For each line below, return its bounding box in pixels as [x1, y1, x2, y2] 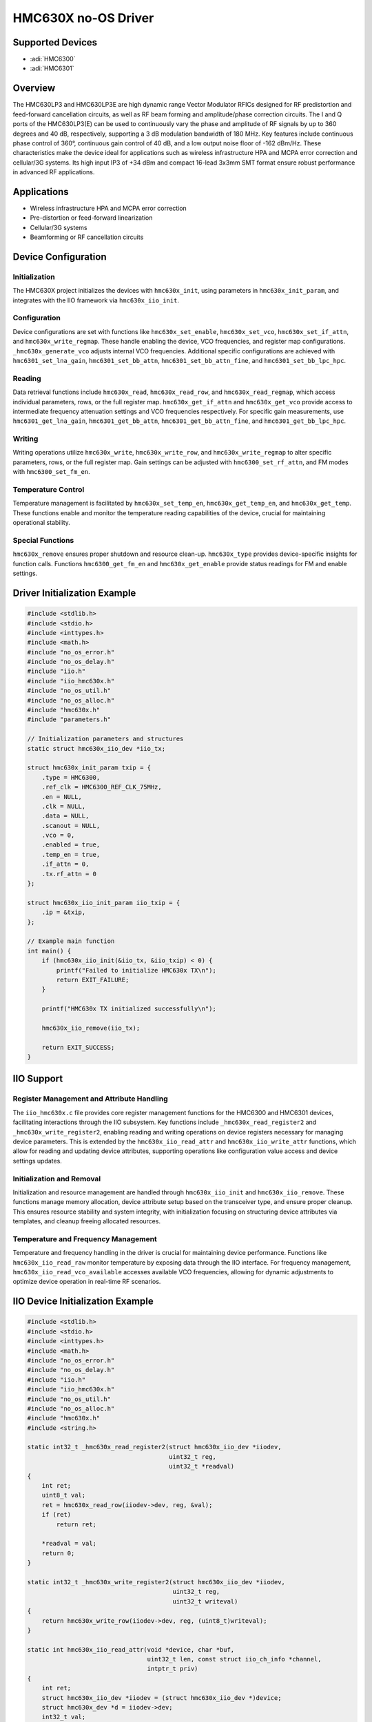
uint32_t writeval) [172, 1597, 238, 1605]
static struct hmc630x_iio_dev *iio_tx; [27, 745, 165, 752]
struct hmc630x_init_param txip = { [27, 764, 152, 771]
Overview [12, 83, 56, 94]
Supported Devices [12, 37, 98, 48]
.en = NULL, [41, 793, 83, 800]
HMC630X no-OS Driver [12, 10, 154, 25]
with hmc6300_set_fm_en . [12, 468, 90, 476]
